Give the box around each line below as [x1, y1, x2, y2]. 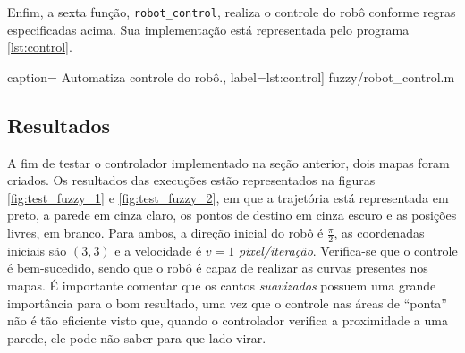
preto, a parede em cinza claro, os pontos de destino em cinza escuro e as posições [7, 206, 457, 224]
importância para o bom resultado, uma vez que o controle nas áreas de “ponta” [7, 293, 447, 312]
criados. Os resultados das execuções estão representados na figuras [7, 171, 376, 189]
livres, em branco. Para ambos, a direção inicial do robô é [7, 223, 324, 242]
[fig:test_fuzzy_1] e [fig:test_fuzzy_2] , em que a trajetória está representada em [7, 188, 449, 206]
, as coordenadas [334, 223, 425, 242]
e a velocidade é [114, 240, 202, 259]
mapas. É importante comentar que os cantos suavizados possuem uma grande [7, 276, 436, 295]
